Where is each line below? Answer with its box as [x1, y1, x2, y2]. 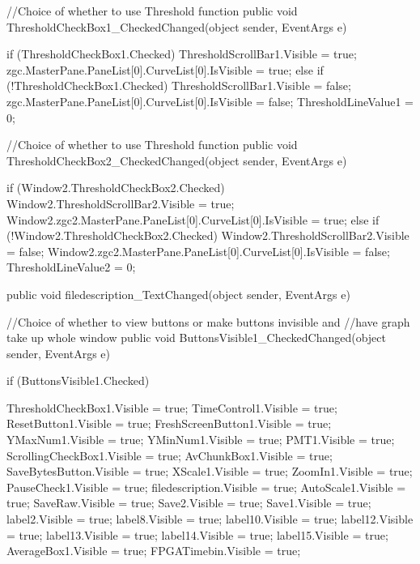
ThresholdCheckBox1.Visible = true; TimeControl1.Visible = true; [6, 399, 337, 416]
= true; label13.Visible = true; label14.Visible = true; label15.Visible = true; [6, 526, 388, 543]
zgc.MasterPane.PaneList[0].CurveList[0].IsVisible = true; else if [6, 61, 324, 78]
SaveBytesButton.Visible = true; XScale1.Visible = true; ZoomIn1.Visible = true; [6, 463, 413, 480]
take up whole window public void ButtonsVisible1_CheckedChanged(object [6, 329, 386, 346]
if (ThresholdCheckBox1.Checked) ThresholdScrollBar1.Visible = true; [6, 45, 357, 62]
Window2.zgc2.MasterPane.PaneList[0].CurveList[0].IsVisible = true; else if [6, 211, 380, 228]
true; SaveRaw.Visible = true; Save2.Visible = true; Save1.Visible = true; [6, 494, 371, 511]
